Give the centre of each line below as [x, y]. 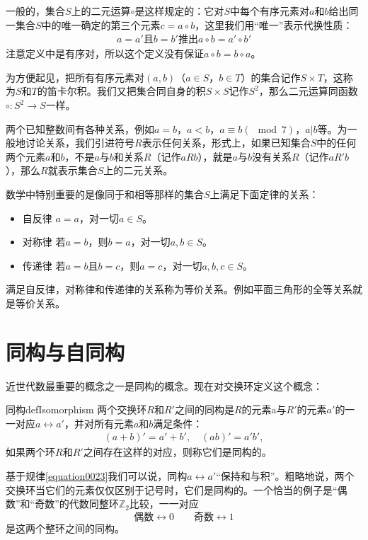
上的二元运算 [101, 11]
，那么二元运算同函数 [308, 91]
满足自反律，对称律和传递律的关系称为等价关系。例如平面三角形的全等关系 [179, 289]
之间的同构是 [204, 409]
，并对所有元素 [99, 423]
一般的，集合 [35, 11]
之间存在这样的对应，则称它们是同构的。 [177, 452]
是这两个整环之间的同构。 [65, 528]
